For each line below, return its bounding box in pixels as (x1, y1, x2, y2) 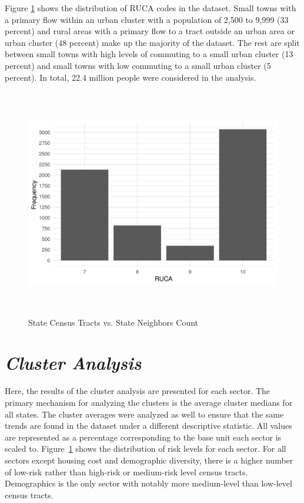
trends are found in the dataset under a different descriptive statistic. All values (5, 419, 292, 432)
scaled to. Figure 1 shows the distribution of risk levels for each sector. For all (5, 442, 286, 455)
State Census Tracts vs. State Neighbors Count (28, 316, 199, 328)
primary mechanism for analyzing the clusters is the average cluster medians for (5, 396, 293, 408)
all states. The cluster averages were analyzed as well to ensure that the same (5, 408, 284, 420)
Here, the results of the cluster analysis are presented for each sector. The (5, 385, 270, 397)
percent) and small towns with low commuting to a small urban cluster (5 (5, 59, 271, 71)
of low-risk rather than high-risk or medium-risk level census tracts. (5, 465, 248, 478)
